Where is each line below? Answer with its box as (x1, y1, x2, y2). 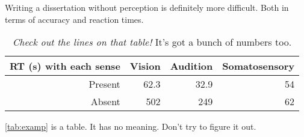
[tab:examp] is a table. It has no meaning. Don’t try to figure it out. (5, 120, 256, 133)
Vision (129, 59, 161, 73)
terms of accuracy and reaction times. (5, 13, 144, 25)
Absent (90, 94, 120, 109)
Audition (170, 59, 213, 73)
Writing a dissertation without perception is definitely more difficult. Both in (5, 1, 289, 13)
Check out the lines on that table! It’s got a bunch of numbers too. (12, 35, 292, 49)
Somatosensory (222, 59, 294, 73)
